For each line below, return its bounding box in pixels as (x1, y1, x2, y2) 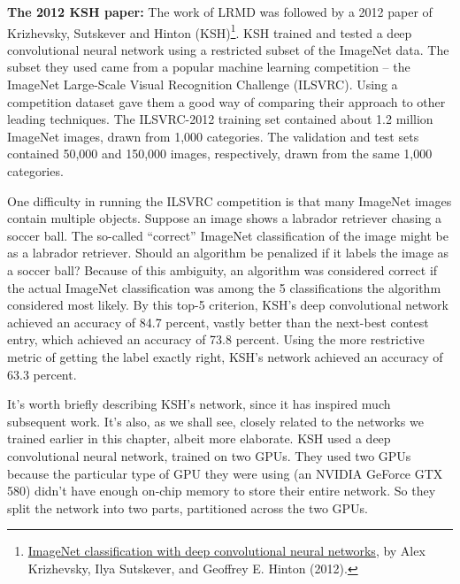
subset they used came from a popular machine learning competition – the (7, 58, 410, 76)
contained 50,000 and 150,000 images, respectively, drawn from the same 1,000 (7, 144, 433, 163)
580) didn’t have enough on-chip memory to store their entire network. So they (7, 481, 436, 500)
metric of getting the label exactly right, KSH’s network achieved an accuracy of (7, 347, 443, 365)
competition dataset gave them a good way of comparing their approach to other (7, 92, 446, 111)
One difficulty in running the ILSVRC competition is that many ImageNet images (7, 191, 452, 210)
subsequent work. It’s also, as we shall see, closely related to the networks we (7, 411, 424, 430)
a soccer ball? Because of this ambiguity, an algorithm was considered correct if (7, 260, 438, 279)
